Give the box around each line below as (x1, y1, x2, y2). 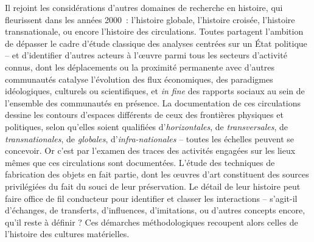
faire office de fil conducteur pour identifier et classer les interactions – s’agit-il (5, 192, 298, 204)
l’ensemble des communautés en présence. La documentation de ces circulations (5, 96, 301, 109)
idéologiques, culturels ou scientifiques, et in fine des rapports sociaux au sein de (5, 85, 305, 97)
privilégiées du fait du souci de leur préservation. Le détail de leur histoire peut (5, 179, 301, 192)
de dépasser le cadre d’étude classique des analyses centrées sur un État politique (5, 36, 307, 49)
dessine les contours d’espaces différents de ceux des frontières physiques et (5, 108, 284, 121)
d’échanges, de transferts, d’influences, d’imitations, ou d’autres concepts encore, (5, 204, 305, 216)
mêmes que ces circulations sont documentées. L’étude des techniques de (5, 156, 275, 168)
